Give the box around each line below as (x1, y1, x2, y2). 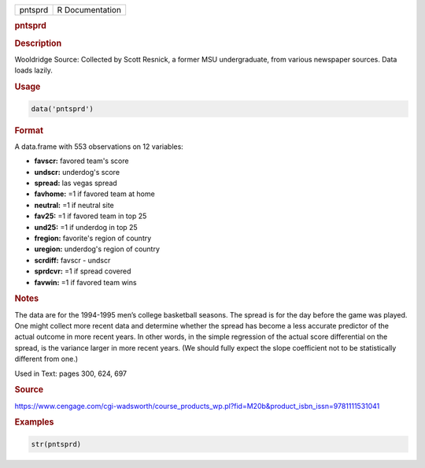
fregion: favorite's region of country (34, 233, 152, 243)
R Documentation (57, 5, 122, 15)
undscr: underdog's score (34, 167, 120, 176)
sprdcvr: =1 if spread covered (34, 266, 131, 276)
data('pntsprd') (31, 104, 94, 113)
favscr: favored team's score (34, 156, 129, 165)
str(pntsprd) (31, 440, 82, 448)
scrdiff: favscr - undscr (34, 255, 111, 265)
